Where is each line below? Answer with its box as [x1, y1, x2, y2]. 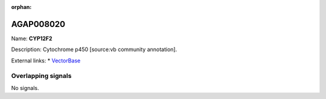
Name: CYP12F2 [11, 35, 53, 42]
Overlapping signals [11, 72, 72, 80]
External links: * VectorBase [11, 57, 81, 64]
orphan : [11, 4, 32, 10]
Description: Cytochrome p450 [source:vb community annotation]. [11, 46, 177, 53]
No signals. [11, 84, 39, 91]
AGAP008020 [11, 19, 66, 29]
